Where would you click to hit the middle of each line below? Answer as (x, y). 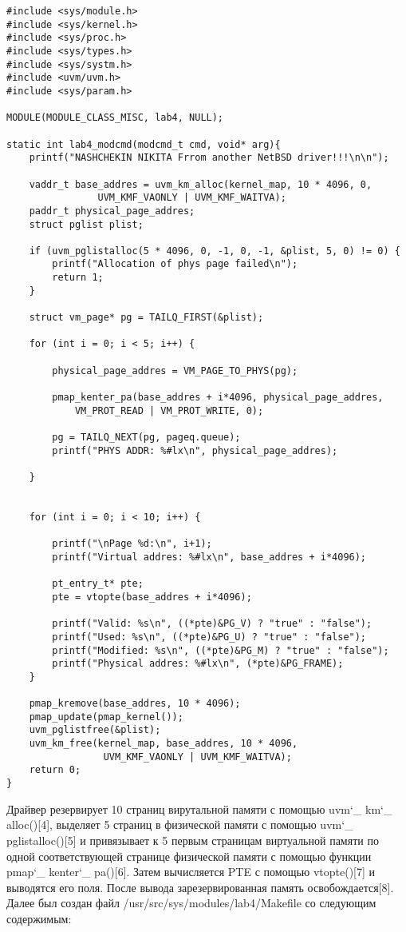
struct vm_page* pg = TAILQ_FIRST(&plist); (146, 318)
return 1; (78, 278)
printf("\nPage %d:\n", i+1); (132, 544)
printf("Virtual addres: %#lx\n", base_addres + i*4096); (209, 557)
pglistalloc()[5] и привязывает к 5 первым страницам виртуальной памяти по (193, 840)
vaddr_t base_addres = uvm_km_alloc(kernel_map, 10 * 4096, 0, (201, 184)
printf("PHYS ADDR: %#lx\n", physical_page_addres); (195, 450)
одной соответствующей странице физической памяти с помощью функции (189, 856)
